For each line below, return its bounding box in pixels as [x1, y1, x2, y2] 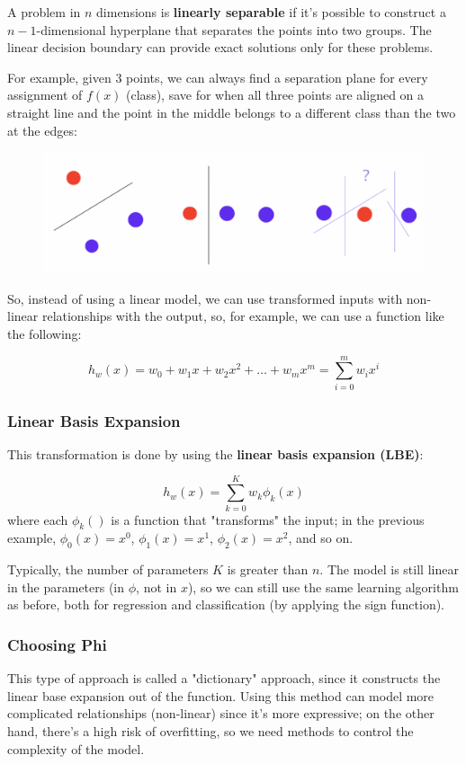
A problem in [7, 3, 81, 21]
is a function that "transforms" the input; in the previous [111, 510, 425, 529]
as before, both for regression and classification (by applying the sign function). [7, 595, 445, 614]
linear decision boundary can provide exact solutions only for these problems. [7, 38, 434, 57]
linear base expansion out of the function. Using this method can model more [7, 686, 435, 705]
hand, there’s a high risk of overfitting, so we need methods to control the [7, 721, 414, 740]
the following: [7, 324, 82, 342]
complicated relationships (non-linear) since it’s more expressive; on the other [7, 704, 435, 723]
